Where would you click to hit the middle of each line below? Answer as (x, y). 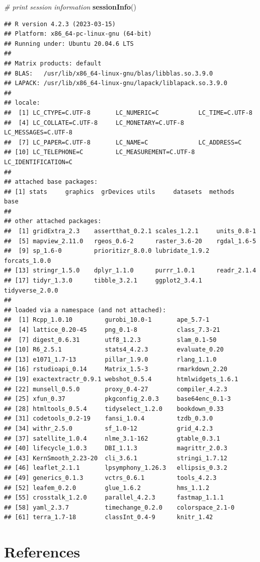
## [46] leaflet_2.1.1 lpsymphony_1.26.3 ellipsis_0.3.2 (116, 468)
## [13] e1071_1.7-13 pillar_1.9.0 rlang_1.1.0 (110, 359)
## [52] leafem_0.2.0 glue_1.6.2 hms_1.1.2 (107, 488)
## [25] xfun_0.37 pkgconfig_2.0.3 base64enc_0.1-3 (118, 399)
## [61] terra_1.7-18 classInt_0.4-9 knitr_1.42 (109, 517)
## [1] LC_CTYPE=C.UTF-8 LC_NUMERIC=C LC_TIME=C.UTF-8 (128, 113)
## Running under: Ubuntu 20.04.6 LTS (69, 44)
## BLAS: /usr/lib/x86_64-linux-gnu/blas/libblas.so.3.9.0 (109, 73)
